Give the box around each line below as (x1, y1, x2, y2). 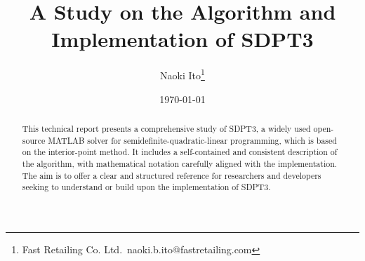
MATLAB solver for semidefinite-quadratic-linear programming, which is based (48, 134, 337, 146)
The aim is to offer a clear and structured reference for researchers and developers (22, 169, 321, 181)
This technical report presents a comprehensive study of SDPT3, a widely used (22, 122, 311, 134)
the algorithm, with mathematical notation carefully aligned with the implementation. (22, 157, 338, 169)
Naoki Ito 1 (160, 66, 205, 82)
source (22, 134, 46, 146)
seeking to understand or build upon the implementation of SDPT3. (22, 181, 271, 193)
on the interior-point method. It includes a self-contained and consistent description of (22, 146, 338, 158)
